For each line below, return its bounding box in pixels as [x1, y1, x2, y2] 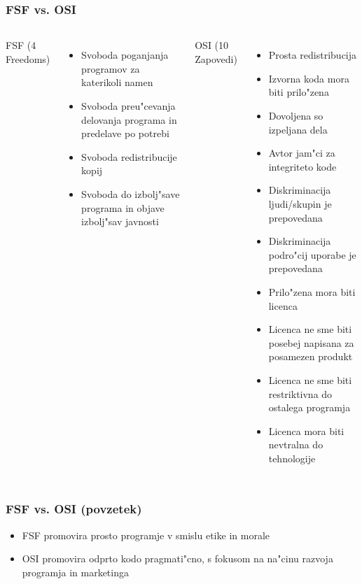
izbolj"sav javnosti [81, 214, 159, 229]
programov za [81, 61, 140, 76]
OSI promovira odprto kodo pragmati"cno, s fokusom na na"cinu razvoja [22, 551, 333, 566]
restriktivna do [268, 386, 333, 401]
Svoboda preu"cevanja [81, 99, 176, 113]
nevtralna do [268, 437, 323, 452]
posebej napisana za [268, 335, 354, 350]
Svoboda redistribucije [81, 149, 177, 164]
